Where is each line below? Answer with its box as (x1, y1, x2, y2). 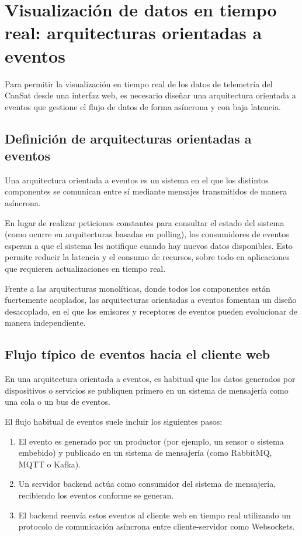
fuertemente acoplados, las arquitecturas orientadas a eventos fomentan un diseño (5, 293, 297, 306)
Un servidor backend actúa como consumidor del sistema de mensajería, (18, 477, 276, 490)
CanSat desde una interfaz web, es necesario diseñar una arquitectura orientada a (5, 89, 296, 101)
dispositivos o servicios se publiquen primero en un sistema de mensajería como (5, 384, 289, 396)
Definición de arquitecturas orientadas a (5, 129, 252, 147)
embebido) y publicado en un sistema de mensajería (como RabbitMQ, (18, 446, 272, 459)
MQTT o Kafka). (18, 458, 81, 470)
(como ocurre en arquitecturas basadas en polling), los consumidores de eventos (5, 228, 289, 240)
